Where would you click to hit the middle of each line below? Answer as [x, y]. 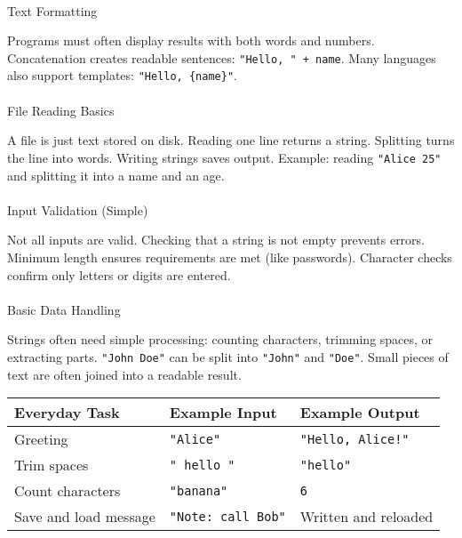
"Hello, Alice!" [354, 439]
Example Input [223, 413]
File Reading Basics [61, 110]
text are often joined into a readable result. [124, 374]
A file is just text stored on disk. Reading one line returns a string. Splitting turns [231, 140]
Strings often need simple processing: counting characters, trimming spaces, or [220, 339]
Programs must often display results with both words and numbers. [191, 40]
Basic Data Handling [64, 309]
